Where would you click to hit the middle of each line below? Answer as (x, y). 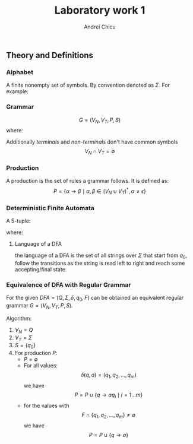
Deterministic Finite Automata (50, 208)
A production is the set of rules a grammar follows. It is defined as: (88, 181)
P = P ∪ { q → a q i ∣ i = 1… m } (109, 395)
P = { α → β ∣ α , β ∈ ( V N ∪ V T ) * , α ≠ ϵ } (100, 191)
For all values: (41, 366)
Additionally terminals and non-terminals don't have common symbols (92, 142)
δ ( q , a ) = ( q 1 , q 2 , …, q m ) (108, 376)
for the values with (46, 405)
